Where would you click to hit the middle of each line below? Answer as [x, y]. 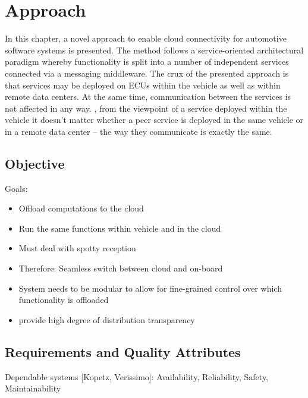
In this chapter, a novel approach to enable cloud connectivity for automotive [146, 38]
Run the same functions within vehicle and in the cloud [120, 228]
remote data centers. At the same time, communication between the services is [148, 97]
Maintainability [33, 388]
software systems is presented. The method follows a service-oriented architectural [154, 50]
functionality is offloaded [64, 300]
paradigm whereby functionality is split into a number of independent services [147, 61]
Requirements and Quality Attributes [123, 351]
